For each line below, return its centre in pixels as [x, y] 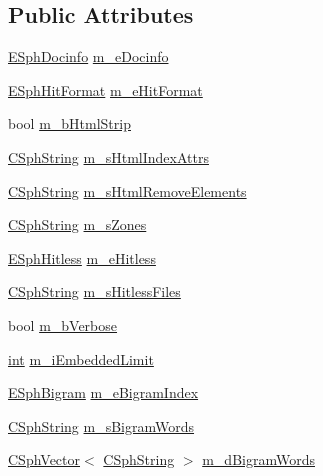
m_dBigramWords [258, 459]
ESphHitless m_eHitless [82, 257]
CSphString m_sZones [77, 224]
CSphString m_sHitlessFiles [94, 291]
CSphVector [44, 459]
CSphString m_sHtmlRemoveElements [127, 190]
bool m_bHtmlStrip [69, 123]
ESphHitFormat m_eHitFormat [105, 89]
